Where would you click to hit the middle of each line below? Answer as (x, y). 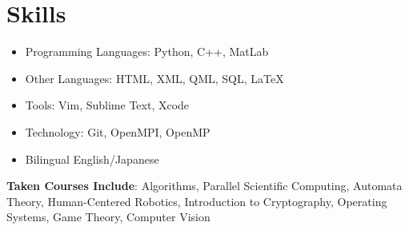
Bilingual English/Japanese (92, 159)
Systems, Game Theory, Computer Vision (108, 217)
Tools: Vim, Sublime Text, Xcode (107, 105)
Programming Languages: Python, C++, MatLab (147, 52)
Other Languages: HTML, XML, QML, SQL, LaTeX (154, 78)
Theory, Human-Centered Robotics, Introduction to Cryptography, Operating (197, 201)
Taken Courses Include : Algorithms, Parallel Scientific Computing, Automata (204, 186)
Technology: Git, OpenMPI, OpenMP (118, 131)
